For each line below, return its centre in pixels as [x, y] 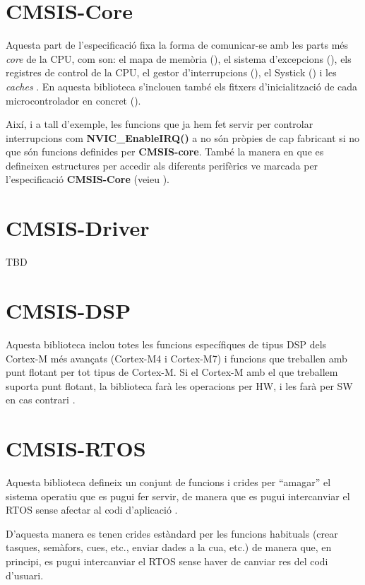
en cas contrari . [41, 400]
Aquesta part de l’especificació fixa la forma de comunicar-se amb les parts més [177, 45]
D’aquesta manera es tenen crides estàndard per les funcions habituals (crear [172, 533]
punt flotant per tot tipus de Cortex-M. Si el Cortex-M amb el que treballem [172, 372]
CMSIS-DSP [68, 310]
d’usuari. [25, 575]
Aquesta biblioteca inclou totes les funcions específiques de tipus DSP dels [166, 344]
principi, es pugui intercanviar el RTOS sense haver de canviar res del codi [167, 561]
